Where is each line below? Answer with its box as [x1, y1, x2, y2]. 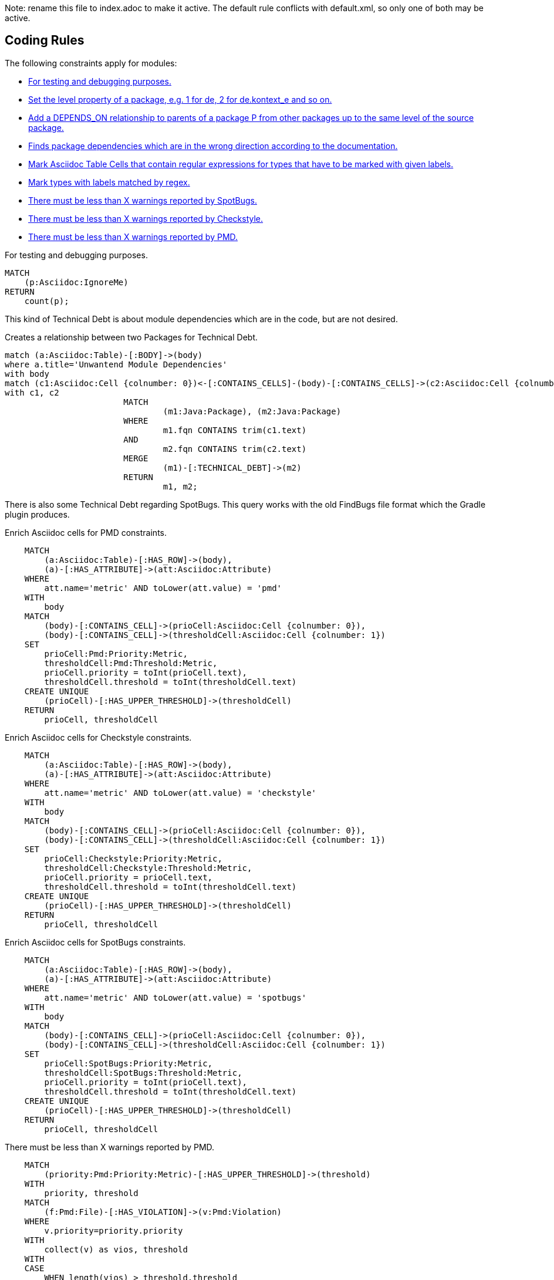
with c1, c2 [5, 387, 59, 397]
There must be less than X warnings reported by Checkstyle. [28, 213, 264, 224]
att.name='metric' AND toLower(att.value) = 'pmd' [44, 583, 282, 593]
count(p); [24, 296, 69, 306]
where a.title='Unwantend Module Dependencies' [5, 359, 228, 369]
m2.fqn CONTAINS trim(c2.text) [163, 444, 307, 454]
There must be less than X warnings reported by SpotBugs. [28, 195, 257, 205]
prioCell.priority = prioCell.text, [44, 872, 213, 882]
